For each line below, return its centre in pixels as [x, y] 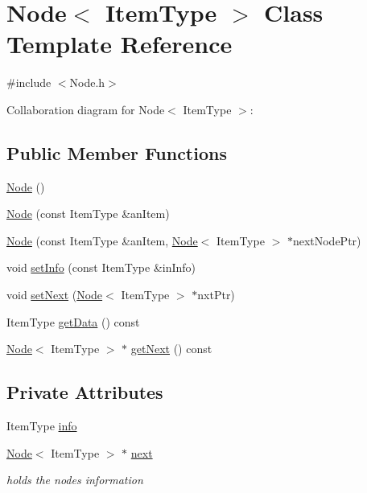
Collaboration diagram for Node [86, 109]
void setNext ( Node [55, 295]
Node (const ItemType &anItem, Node [102, 240]
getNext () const [171, 349]
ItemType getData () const [73, 321]
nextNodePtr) [327, 240]
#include [29, 82]
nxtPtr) [216, 295]
